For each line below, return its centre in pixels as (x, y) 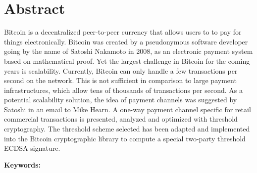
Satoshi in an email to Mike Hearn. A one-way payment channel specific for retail (128, 109)
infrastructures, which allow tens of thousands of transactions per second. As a (123, 90)
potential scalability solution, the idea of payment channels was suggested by (121, 100)
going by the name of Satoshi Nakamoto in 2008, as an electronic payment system (128, 51)
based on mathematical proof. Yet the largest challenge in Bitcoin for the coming (127, 61)
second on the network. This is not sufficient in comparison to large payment (120, 80)
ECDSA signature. (32, 148)
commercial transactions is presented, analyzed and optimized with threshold (121, 119)
